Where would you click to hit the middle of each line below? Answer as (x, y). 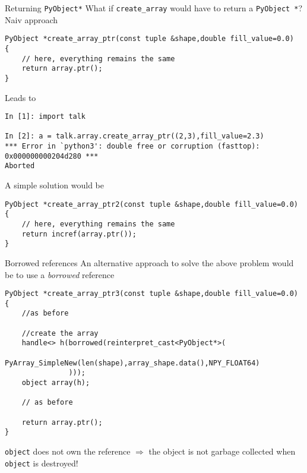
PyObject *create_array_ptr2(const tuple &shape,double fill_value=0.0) (151, 204)
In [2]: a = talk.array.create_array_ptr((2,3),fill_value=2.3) (134, 136)
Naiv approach (31, 19)
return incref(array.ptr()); (79, 234)
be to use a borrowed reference (60, 274)
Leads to (20, 97)
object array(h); (56, 383)
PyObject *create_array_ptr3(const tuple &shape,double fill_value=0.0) (151, 294)
